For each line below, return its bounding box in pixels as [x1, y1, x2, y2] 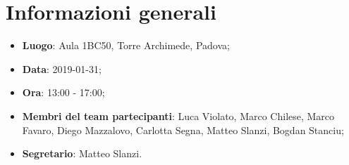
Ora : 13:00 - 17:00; [22, 85, 105, 100]
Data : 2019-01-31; [22, 61, 102, 76]
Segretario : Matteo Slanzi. [22, 146, 142, 161]
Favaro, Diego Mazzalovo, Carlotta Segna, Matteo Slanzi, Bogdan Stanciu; [22, 122, 344, 137]
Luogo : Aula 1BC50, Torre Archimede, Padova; [22, 38, 230, 53]
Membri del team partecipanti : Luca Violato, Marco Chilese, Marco [22, 108, 335, 123]
